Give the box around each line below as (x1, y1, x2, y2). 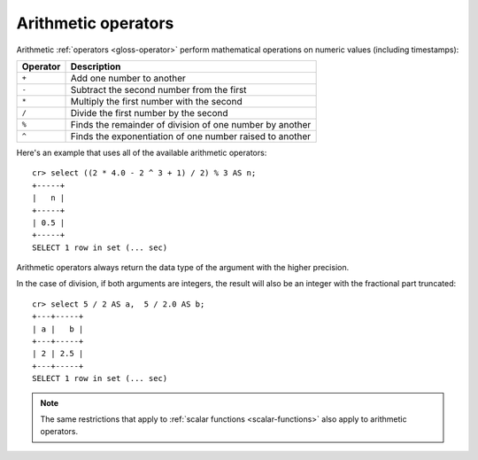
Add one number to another (70, 72, 186, 84)
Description (70, 60, 121, 73)
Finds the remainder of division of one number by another (70, 118, 312, 130)
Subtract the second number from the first (70, 83, 247, 96)
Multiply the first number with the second (70, 95, 243, 107)
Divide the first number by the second (70, 106, 229, 119)
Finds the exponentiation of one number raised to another (70, 129, 312, 142)
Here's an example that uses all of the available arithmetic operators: (16, 147, 267, 158)
